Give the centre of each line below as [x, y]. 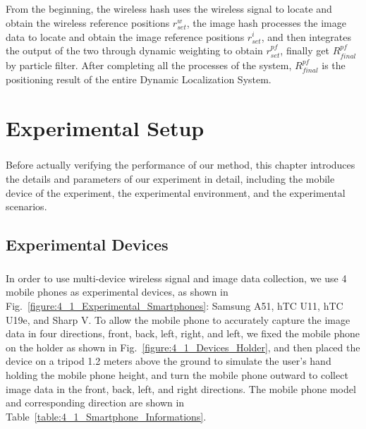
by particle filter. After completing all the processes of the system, [149, 65]
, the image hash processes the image [266, 22]
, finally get [305, 50]
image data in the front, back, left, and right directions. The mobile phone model [181, 388]
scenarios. [26, 206]
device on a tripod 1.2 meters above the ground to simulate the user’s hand [169, 361]
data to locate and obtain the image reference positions [125, 36]
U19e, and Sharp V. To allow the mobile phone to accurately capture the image [178, 319]
